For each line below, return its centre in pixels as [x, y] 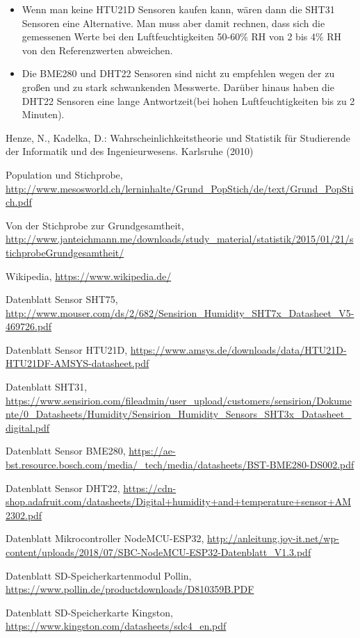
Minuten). [43, 114]
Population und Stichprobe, [64, 174]
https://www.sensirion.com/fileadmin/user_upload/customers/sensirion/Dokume [179, 400]
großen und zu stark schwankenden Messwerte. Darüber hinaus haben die [178, 87]
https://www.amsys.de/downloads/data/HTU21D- [238, 349]
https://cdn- [150, 488]
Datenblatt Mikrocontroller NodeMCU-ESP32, [105, 538]
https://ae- [152, 451]
